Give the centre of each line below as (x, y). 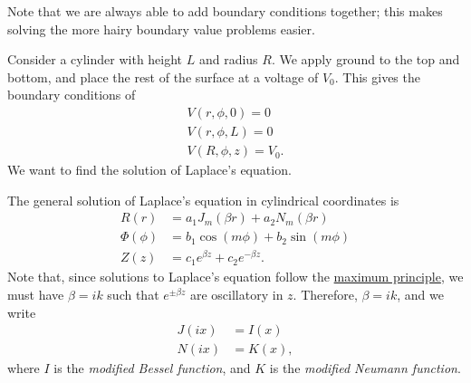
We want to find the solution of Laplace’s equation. (149, 170)
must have (36, 295)
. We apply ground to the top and (365, 59)
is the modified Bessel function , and (152, 368)
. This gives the (377, 77)
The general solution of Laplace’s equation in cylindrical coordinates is (203, 200)
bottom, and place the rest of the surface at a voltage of (163, 77)
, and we (420, 295)
